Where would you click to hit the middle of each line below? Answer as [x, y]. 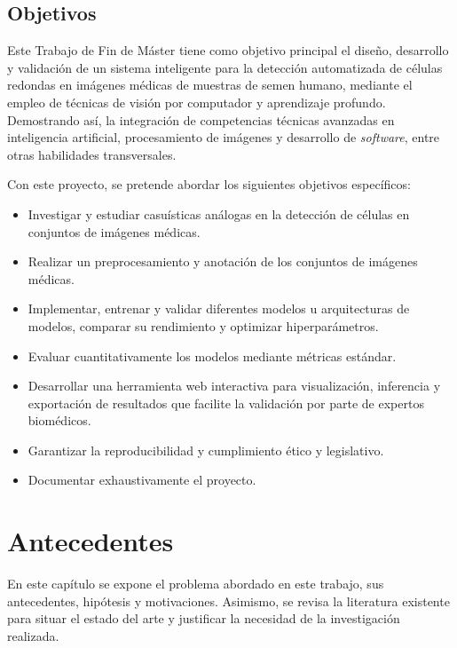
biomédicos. [59, 420]
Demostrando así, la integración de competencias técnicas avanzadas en [201, 119]
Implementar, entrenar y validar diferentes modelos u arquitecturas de [219, 308]
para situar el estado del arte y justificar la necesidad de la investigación [204, 618]
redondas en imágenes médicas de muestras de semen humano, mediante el [210, 85]
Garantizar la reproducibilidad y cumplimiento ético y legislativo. [206, 450]
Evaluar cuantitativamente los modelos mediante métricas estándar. [212, 356]
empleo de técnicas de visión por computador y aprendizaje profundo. [197, 102]
